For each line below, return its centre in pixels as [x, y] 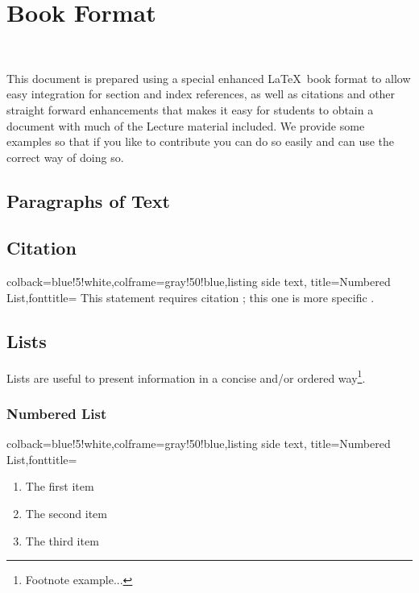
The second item [66, 513]
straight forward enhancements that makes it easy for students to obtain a [190, 109]
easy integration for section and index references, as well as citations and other [201, 94]
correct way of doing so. [65, 157]
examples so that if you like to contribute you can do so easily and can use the [201, 141]
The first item [60, 486]
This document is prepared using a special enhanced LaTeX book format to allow [209, 78]
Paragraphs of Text [88, 200]
